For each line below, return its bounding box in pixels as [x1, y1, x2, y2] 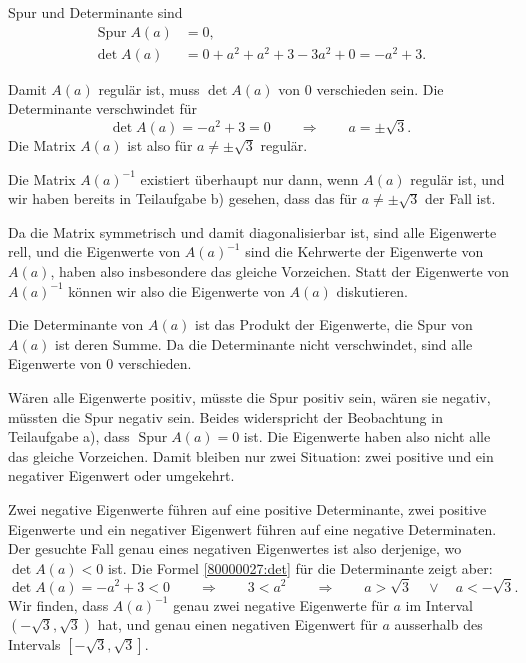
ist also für [127, 135, 193, 156]
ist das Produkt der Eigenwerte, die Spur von [195, 314, 473, 335]
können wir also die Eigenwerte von [68, 280, 285, 301]
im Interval [405, 594, 473, 615]
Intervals [8, 634, 61, 655]
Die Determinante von [8, 314, 144, 335]
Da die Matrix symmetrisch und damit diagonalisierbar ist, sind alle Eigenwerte [8, 221, 497, 242]
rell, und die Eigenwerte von [8, 241, 181, 262]
